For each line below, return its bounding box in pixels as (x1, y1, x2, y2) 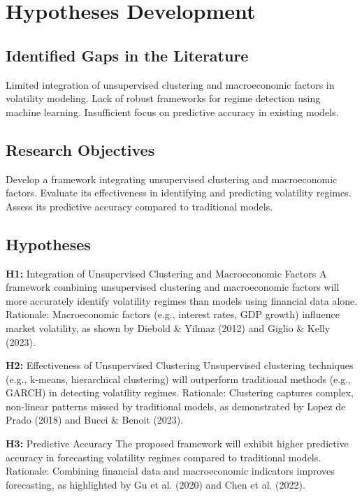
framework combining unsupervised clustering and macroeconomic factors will (6, 280, 340, 294)
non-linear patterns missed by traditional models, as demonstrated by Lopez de (6, 398, 346, 413)
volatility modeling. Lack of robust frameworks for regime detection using (6, 91, 321, 106)
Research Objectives (6, 138, 155, 160)
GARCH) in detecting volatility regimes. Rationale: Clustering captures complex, (6, 385, 354, 400)
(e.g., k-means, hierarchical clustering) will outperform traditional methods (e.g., (6, 371, 352, 386)
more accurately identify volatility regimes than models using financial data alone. (6, 293, 358, 308)
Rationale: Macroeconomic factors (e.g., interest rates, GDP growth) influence (6, 307, 340, 322)
